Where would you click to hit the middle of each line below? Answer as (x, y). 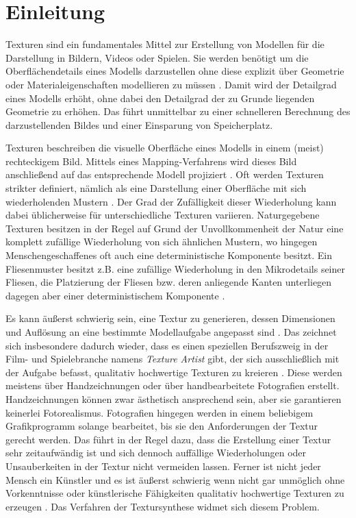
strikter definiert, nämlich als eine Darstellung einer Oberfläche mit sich (156, 188)
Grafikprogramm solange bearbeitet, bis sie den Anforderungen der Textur (162, 426)
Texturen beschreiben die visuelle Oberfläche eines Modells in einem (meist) (165, 148)
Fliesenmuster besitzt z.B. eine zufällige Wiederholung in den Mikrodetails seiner (175, 268)
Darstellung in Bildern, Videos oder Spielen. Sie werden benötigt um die (157, 57)
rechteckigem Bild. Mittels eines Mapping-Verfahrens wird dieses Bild (151, 161)
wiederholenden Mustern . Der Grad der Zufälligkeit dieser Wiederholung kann (171, 201)
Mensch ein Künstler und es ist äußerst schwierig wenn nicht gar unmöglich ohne (175, 479)
